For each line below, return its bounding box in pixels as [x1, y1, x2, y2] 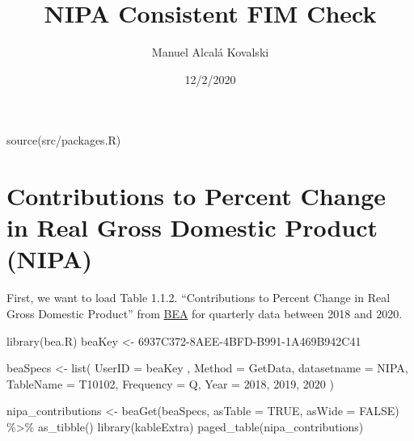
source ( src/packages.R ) [6, 132, 121, 149]
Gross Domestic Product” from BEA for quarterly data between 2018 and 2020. [6, 305, 403, 321]
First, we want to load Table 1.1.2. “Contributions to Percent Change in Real [6, 289, 391, 306]
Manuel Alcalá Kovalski [151, 44, 269, 61]
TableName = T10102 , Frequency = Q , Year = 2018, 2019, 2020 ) [6, 375, 334, 392]
